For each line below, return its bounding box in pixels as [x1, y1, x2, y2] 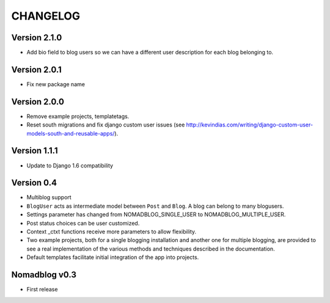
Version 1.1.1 [11, 145, 58, 156]
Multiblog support [26, 194, 71, 201]
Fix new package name [26, 80, 86, 88]
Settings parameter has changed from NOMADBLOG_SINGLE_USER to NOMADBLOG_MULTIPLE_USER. [26, 211, 286, 218]
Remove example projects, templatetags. [26, 112, 130, 120]
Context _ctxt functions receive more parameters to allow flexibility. [26, 228, 197, 235]
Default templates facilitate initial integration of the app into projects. [26, 254, 199, 261]
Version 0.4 [11, 178, 57, 188]
